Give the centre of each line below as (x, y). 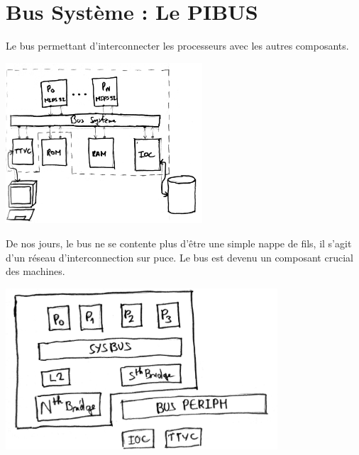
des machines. (35, 271)
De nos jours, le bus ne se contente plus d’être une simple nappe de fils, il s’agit (179, 243)
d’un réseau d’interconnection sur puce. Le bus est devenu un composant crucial (179, 257)
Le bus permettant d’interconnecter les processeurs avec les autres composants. (177, 46)
